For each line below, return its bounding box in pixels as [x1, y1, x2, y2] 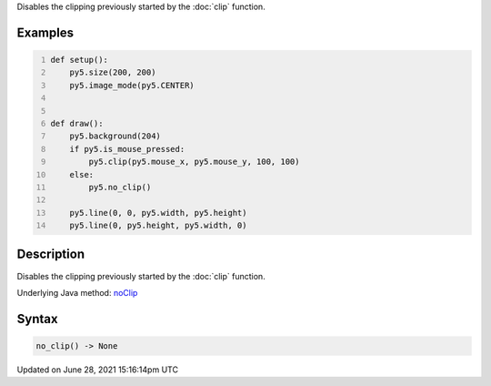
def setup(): [50, 55, 109, 65]
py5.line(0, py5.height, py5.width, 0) [69, 220, 247, 231]
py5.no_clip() [88, 182, 152, 192]
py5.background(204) [69, 131, 161, 141]
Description [16, 247, 85, 262]
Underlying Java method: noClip [16, 287, 138, 298]
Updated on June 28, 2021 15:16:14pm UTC [16, 364, 179, 375]
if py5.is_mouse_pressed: [69, 144, 185, 154]
